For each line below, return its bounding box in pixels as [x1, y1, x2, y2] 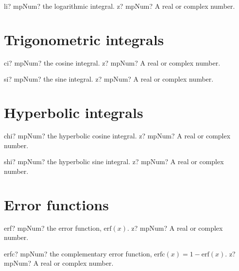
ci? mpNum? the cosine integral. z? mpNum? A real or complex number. [4, 57, 221, 68]
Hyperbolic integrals [4, 102, 143, 122]
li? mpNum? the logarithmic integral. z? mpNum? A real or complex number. [4, 1, 235, 11]
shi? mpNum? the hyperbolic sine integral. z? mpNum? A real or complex [4, 156, 224, 167]
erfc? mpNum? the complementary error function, [4, 248, 152, 258]
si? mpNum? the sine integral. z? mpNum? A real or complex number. [4, 74, 214, 84]
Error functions [4, 194, 109, 214]
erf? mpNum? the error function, [4, 222, 102, 233]
